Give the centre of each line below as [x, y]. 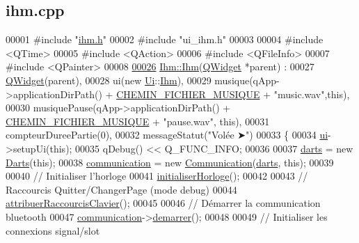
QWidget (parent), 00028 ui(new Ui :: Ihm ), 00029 [109, 80]
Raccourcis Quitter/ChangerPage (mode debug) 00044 [121, 189]
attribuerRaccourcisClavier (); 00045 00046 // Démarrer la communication [163, 203]
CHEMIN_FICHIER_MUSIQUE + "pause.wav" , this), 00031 [138, 121]
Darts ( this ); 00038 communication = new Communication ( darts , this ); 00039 [170, 162]
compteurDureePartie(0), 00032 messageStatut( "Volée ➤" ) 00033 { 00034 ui [167, 135]
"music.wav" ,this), [312, 94]
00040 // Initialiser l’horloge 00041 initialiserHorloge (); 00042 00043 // [157, 176]
